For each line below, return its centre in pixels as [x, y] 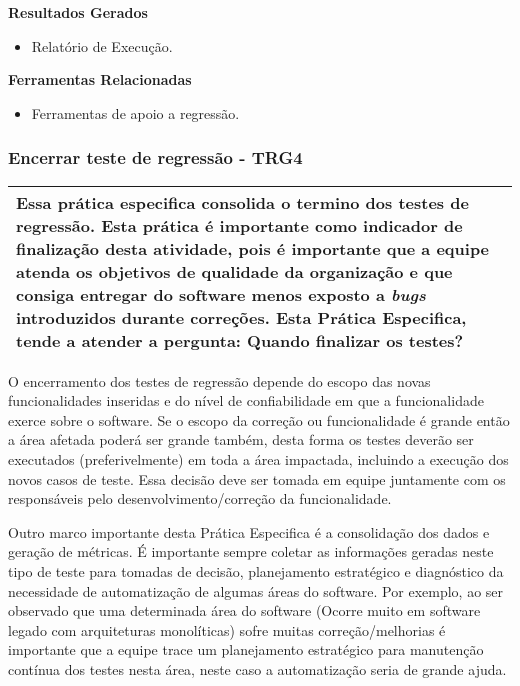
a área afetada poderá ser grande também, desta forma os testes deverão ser [241, 439]
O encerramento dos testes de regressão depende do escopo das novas [219, 380]
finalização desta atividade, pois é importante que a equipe [253, 248]
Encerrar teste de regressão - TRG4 [155, 157]
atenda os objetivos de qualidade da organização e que [234, 271]
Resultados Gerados [78, 12]
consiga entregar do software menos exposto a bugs [221, 294]
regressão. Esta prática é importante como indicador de [239, 225]
